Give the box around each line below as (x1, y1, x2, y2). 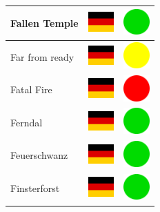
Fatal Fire (10, 82, 52, 97)
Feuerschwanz (10, 148, 68, 162)
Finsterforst (10, 181, 60, 195)
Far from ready (10, 49, 74, 64)
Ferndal (10, 115, 43, 129)
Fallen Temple (10, 15, 79, 30)
